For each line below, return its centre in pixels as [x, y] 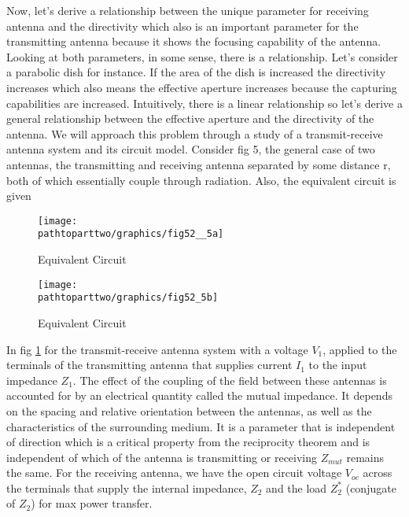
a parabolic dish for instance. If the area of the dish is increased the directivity [196, 72]
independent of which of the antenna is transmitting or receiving [162, 457]
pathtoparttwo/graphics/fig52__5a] [131, 234]
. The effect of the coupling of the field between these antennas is [230, 380]
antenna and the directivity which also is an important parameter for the [182, 26]
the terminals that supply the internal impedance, [127, 487]
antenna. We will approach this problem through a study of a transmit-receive [195, 133]
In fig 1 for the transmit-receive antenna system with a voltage [157, 349]
